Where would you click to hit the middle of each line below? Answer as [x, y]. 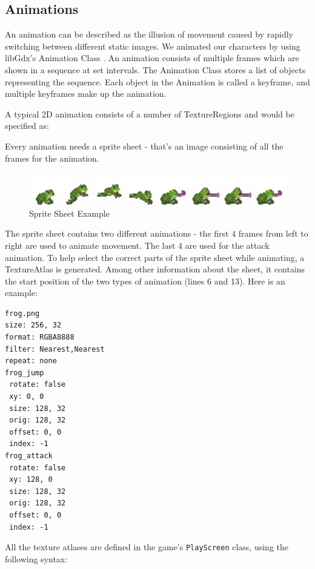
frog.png [22, 313]
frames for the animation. [52, 158]
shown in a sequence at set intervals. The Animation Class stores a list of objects [155, 69]
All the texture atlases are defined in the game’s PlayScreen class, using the [147, 547]
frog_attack [29, 456]
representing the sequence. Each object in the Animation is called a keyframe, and [157, 81]
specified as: [27, 126]
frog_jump [25, 373]
